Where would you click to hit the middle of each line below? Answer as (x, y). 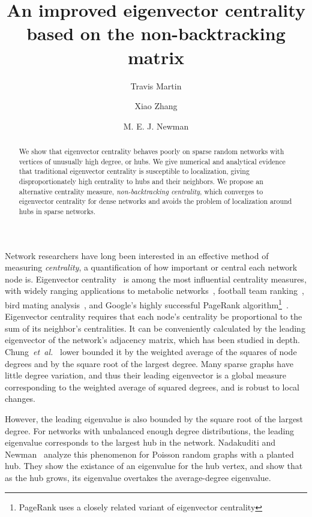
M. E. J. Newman (156, 126)
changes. (20, 399)
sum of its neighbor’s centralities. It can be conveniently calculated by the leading (155, 328)
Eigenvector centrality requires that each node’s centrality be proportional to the (154, 316)
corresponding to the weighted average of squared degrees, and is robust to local (152, 387)
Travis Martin (156, 85)
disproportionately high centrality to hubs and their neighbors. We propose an (141, 181)
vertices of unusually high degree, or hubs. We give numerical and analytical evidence (152, 161)
